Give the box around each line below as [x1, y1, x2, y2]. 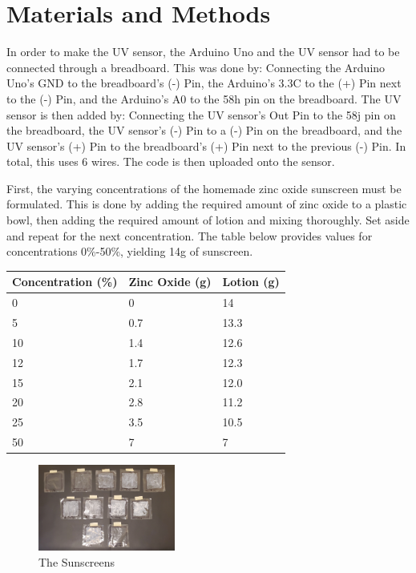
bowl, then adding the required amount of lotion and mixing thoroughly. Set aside [6, 212, 410, 228]
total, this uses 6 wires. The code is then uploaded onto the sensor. [6, 153, 335, 170]
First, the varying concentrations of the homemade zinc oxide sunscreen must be [6, 180, 402, 196]
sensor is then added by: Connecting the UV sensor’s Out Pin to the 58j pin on [6, 106, 396, 123]
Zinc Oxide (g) [128, 273, 212, 290]
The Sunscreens [38, 553, 115, 570]
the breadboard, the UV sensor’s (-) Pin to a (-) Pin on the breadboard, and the [6, 122, 402, 139]
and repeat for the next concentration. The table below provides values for [6, 227, 373, 244]
